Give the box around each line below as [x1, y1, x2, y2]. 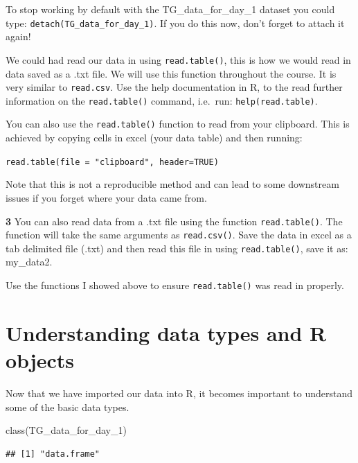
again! [6, 29, 31, 44]
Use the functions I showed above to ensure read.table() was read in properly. [6, 278, 344, 292]
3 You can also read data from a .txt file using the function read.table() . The [6, 213, 343, 228]
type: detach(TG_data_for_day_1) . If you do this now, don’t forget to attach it [6, 15, 345, 30]
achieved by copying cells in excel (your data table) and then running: [6, 130, 303, 145]
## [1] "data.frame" [6, 448, 100, 459]
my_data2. [6, 254, 53, 269]
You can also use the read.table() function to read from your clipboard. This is [6, 116, 350, 131]
